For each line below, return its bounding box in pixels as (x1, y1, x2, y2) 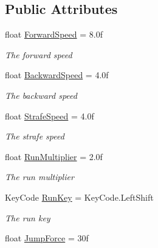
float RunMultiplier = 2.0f (5, 150, 103, 163)
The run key (5, 211, 50, 224)
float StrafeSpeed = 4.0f (5, 109, 94, 122)
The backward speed (5, 89, 77, 101)
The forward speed (5, 48, 72, 61)
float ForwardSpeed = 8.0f (5, 28, 103, 41)
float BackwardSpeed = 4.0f (5, 69, 109, 81)
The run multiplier (5, 170, 74, 183)
